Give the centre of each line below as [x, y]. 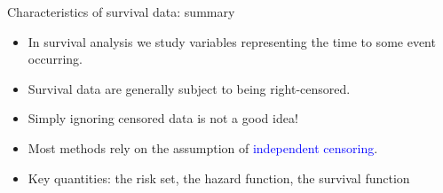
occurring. [55, 59]
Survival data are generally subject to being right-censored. [189, 88]
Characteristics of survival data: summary [121, 12]
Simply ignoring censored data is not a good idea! [163, 118]
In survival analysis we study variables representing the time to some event [232, 41]
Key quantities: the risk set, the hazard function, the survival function [219, 178]
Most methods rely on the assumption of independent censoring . [203, 147]
